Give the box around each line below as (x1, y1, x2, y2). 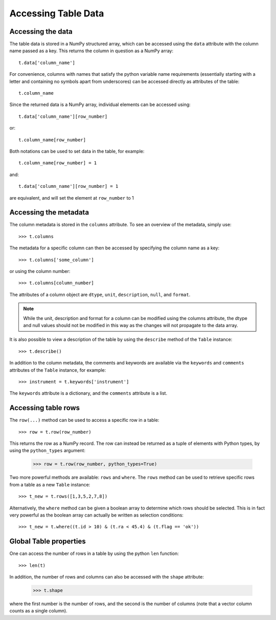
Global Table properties (9, 537, 86, 546)
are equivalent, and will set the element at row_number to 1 (9, 195, 134, 201)
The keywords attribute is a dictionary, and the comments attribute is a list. (9, 390, 168, 396)
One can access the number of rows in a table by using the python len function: (9, 550, 179, 557)
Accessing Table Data (9, 8, 104, 19)
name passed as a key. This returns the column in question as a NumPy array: (9, 48, 174, 54)
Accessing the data (9, 27, 73, 36)
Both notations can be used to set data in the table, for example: (9, 148, 145, 154)
